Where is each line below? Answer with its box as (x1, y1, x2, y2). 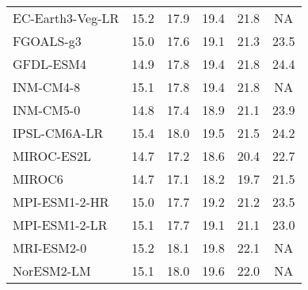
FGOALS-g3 (13, 32, 82, 50)
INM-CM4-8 (13, 78, 81, 96)
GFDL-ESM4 (13, 55, 87, 73)
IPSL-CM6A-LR (13, 124, 104, 142)
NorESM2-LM (13, 261, 91, 280)
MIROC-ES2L (13, 147, 91, 165)
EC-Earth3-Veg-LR (13, 9, 120, 27)
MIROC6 (13, 170, 63, 188)
